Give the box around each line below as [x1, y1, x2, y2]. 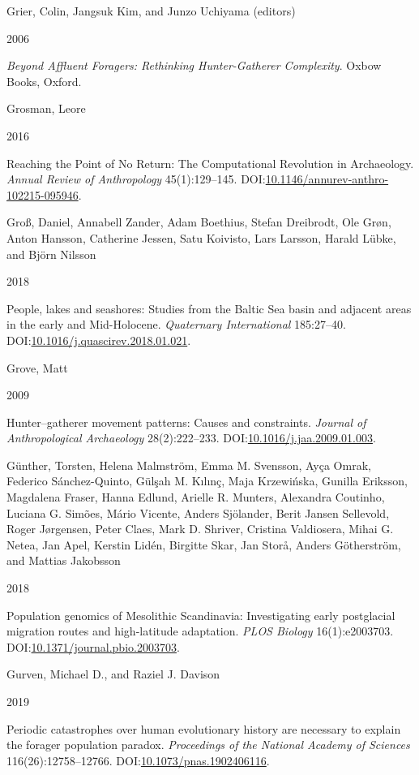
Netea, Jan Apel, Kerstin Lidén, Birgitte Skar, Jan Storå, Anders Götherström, [6, 536, 401, 553]
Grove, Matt [6, 359, 68, 376]
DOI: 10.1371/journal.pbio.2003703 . [6, 638, 180, 655]
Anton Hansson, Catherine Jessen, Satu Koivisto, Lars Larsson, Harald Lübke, [6, 229, 396, 246]
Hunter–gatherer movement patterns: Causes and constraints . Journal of [6, 413, 366, 430]
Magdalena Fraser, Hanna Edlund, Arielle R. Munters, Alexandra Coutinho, [6, 489, 385, 506]
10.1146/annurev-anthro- [265, 170, 389, 187]
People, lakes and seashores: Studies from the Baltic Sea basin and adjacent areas [6, 299, 412, 316]
